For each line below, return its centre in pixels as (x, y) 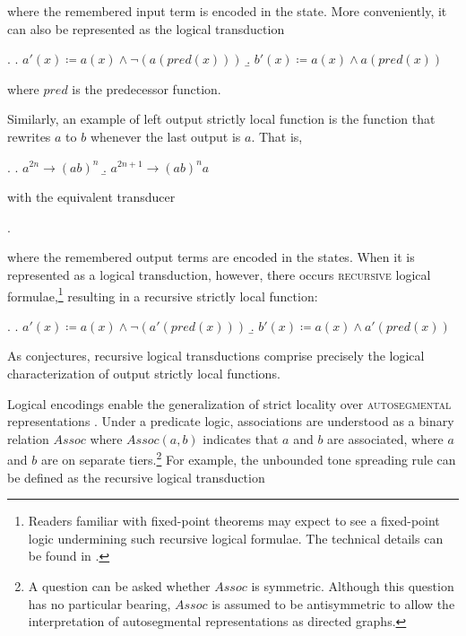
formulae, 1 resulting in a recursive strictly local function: (163, 294)
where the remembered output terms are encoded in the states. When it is (211, 257)
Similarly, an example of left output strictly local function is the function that (221, 119)
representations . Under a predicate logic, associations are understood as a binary (231, 421)
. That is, (277, 136)
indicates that (241, 438)
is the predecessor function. (147, 88)
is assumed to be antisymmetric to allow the (333, 603)
